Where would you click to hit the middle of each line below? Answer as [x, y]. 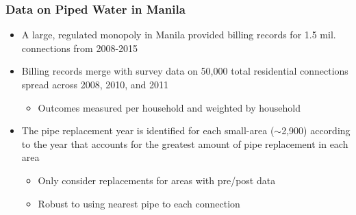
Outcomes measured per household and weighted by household [169, 107]
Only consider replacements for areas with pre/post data [157, 180]
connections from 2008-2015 [80, 48]
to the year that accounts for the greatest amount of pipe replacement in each [185, 143]
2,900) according [316, 130]
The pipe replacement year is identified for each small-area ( [148, 130]
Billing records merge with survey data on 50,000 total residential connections [185, 71]
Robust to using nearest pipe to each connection [139, 203]
